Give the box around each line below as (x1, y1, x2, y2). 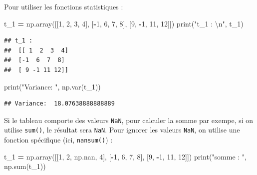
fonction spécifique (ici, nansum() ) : (4, 134, 113, 145)
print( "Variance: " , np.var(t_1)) (4, 81, 101, 91)
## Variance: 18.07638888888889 (4, 100, 115, 107)
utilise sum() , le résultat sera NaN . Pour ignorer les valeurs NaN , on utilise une (4, 124, 240, 135)
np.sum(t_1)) (4, 161, 46, 171)
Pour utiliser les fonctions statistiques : (4, 1, 123, 11)
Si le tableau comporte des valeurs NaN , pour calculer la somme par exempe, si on (4, 114, 254, 125)
